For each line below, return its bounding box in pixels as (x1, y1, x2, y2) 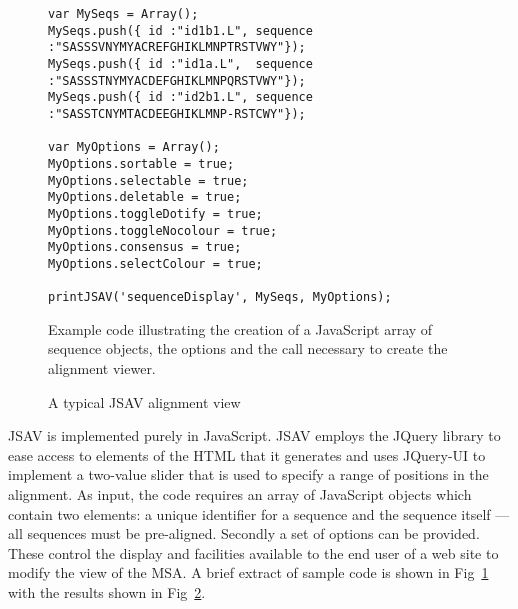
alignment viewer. (48, 358, 156, 378)
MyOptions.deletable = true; (48, 190, 242, 205)
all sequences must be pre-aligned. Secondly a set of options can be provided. (8, 523, 480, 544)
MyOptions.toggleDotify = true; (48, 206, 263, 221)
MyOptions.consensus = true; (48, 240, 242, 255)
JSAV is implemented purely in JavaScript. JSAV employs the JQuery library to (8, 425, 501, 446)
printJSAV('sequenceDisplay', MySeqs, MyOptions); (48, 290, 392, 305)
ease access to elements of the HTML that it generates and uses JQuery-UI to (8, 444, 486, 465)
